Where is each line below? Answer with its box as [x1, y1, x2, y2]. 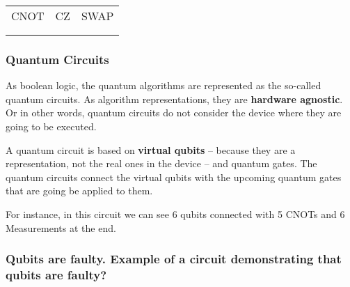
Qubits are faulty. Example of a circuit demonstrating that [6, 250, 342, 267]
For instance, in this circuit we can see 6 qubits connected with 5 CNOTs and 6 [6, 206, 345, 221]
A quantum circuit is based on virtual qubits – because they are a [6, 142, 296, 157]
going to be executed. [6, 119, 97, 133]
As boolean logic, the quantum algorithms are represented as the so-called [6, 78, 321, 93]
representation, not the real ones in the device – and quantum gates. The [6, 156, 317, 171]
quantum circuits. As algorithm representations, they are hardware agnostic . [6, 91, 343, 106]
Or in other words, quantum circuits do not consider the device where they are [6, 105, 342, 120]
